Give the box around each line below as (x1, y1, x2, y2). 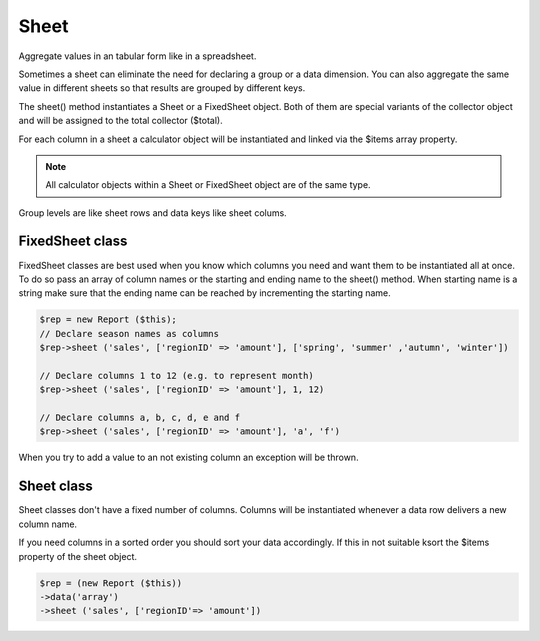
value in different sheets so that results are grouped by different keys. (18, 82, 306, 94)
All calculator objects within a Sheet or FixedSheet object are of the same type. (45, 179, 371, 191)
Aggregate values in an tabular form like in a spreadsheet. (18, 50, 257, 62)
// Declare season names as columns (39, 328, 220, 339)
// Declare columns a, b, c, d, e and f (39, 412, 240, 424)
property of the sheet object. (18, 550, 137, 562)
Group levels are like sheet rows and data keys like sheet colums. (18, 206, 287, 219)
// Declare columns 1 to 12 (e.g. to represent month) (39, 370, 314, 381)
